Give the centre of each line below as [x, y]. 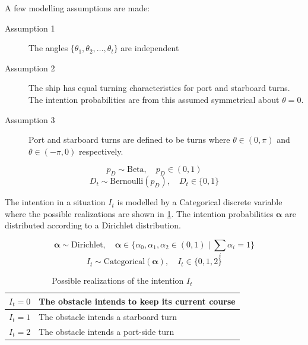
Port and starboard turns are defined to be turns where [129, 139]
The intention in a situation [55, 202]
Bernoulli [127, 182]
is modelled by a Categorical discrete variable [200, 202]
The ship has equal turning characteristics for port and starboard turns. [159, 88]
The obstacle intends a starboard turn [108, 316]
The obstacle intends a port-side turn [107, 331]
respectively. [101, 151]
